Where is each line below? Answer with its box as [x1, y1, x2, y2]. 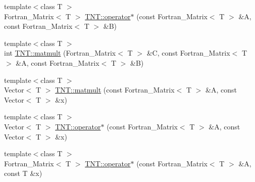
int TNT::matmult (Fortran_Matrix [4, 48, 116, 58]
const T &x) [4, 168, 42, 178]
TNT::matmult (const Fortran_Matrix [55, 84, 175, 95]
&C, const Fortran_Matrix [146, 48, 230, 58]
